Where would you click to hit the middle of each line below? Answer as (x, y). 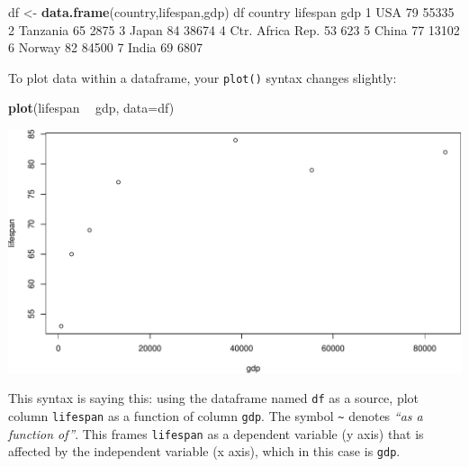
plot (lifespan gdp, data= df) (91, 108)
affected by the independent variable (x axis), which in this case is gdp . (204, 451)
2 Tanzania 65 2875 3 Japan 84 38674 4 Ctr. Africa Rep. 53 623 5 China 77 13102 (234, 29)
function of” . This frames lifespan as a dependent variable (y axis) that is (216, 433)
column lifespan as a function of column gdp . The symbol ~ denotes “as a (216, 416)
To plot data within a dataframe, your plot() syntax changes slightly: (203, 77)
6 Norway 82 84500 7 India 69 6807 (105, 47)
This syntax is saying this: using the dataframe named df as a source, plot (214, 398)
